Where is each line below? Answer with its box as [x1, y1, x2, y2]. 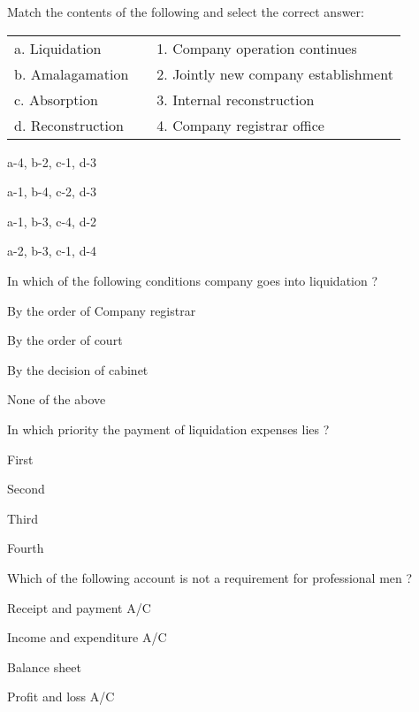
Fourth [7, 539, 44, 557]
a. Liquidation [14, 37, 102, 58]
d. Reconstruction [14, 114, 124, 135]
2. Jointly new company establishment [156, 63, 393, 84]
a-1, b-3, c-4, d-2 [7, 211, 97, 230]
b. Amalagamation [14, 63, 129, 84]
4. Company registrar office [156, 114, 324, 135]
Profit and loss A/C [7, 687, 115, 706]
